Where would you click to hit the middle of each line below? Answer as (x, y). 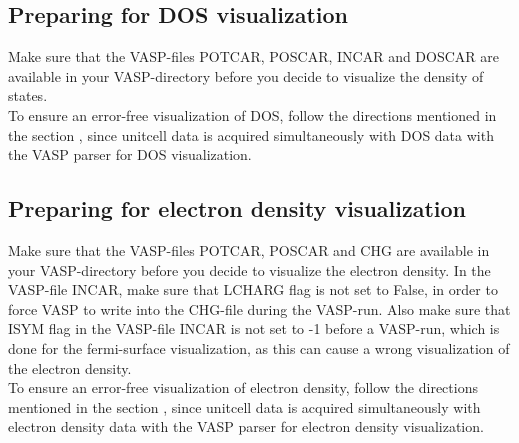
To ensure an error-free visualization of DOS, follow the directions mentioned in (252, 114)
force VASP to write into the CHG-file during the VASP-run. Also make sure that (259, 308)
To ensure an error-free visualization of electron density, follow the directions (243, 387)
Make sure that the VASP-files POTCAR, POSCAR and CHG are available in (249, 249)
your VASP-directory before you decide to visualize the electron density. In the (249, 269)
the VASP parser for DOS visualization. (130, 154)
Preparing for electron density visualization (237, 208)
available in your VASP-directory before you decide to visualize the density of (246, 75)
